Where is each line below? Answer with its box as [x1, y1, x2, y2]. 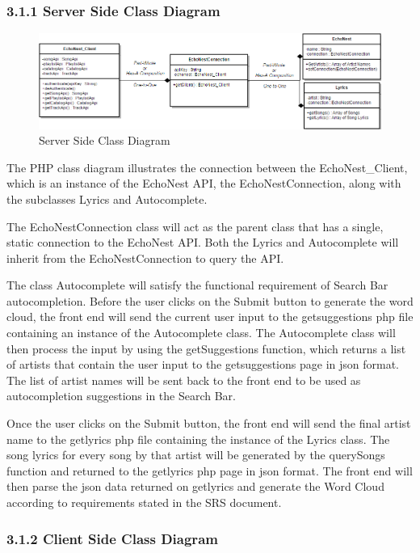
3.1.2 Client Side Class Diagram [6, 528, 218, 548]
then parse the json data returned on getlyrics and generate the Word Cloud [6, 478, 384, 495]
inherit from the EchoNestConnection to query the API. [6, 249, 284, 266]
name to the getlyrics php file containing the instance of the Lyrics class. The [6, 430, 390, 447]
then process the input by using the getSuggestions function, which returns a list [6, 340, 406, 357]
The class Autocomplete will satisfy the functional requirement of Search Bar [6, 276, 388, 293]
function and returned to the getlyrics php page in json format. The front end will [6, 462, 413, 479]
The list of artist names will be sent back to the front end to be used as [6, 371, 361, 388]
